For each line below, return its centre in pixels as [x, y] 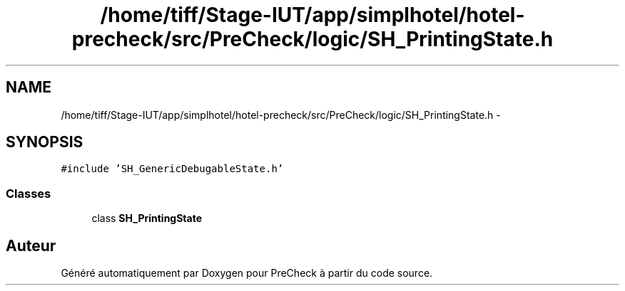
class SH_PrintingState [147, 218]
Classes [29, 193]
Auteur [31, 245]
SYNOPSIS [45, 142]
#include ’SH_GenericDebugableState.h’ [172, 169]
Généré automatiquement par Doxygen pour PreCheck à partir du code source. [247, 273]
